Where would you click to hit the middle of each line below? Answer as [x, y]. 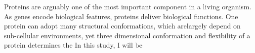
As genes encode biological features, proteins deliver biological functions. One [121, 16]
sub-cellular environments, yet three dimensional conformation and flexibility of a [127, 35]
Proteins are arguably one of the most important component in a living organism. [128, 6]
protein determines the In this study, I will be [73, 45]
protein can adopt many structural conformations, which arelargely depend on [122, 26]
